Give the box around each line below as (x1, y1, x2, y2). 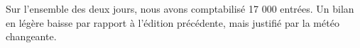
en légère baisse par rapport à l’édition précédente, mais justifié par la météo (6, 15, 339, 30)
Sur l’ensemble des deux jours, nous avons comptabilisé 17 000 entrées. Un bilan (6, 1, 354, 16)
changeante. (6, 29, 57, 44)
